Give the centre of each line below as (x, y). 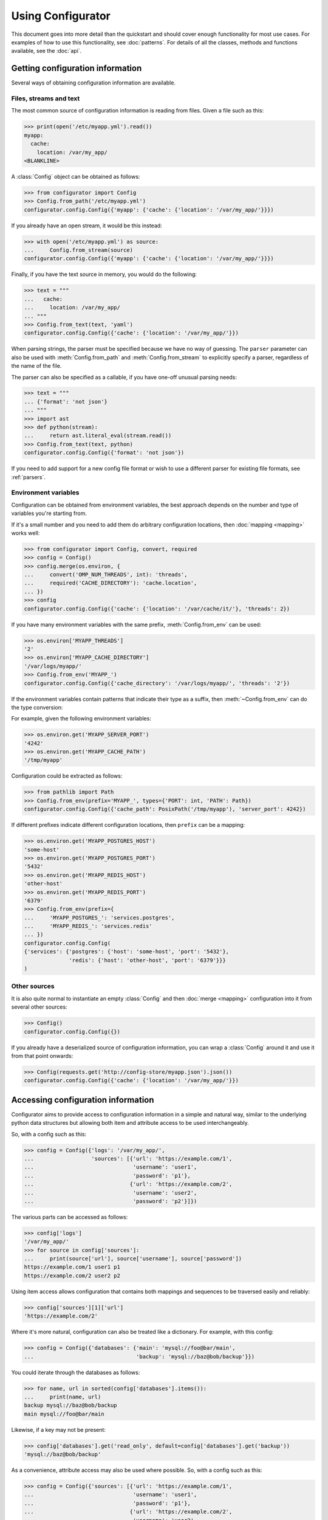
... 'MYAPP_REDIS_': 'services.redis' (88, 926)
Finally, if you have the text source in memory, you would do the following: (104, 274)
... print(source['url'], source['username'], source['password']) (133, 1259)
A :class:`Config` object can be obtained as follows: (76, 176)
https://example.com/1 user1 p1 (72, 1267)
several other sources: (39, 1007)
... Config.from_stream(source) (79, 250)
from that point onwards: (42, 1055)
